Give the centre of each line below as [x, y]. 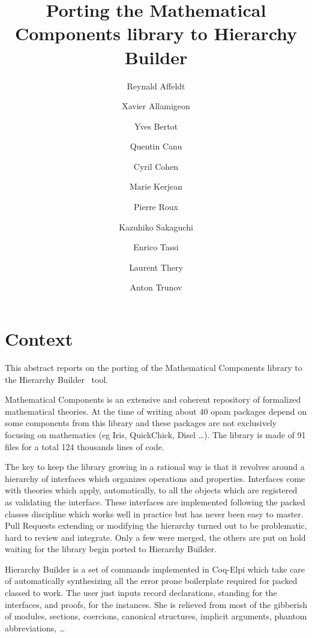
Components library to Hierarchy [156, 33]
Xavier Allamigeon [156, 106]
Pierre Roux [156, 207]
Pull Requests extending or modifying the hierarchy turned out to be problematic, [156, 525]
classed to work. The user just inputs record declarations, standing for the [141, 593]
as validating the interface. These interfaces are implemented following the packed [155, 501]
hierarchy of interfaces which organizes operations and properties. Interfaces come [155, 478]
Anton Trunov [156, 287]
